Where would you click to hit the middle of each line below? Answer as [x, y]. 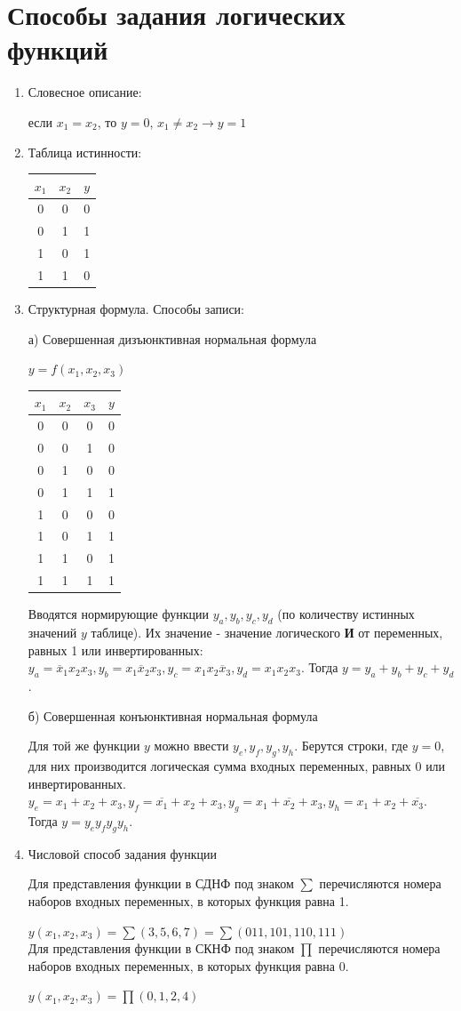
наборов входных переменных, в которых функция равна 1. [188, 900]
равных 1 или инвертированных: [115, 650]
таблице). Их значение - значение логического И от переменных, [267, 632]
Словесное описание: [85, 92]
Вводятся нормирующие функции [118, 614]
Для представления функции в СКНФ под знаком [161, 948]
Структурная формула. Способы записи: [136, 309]
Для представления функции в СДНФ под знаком [161, 883]
